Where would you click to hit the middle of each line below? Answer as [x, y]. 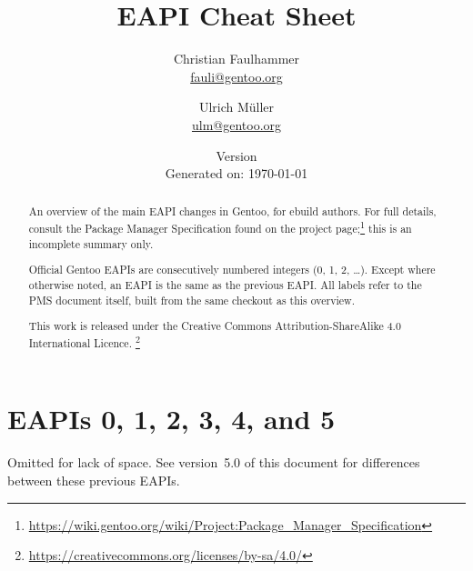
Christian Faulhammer [236, 59]
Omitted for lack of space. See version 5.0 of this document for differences [214, 462]
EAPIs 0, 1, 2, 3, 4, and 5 [171, 419]
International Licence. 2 [84, 341]
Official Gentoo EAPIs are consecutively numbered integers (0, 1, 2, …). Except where [232, 270]
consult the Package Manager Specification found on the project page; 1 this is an [220, 227]
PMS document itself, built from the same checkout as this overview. [191, 300]
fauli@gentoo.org [236, 76]
